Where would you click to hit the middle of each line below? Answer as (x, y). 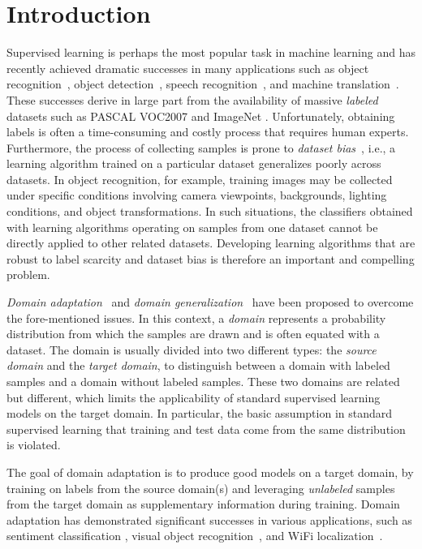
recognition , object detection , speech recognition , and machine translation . (203, 84)
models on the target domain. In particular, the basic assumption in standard (200, 413)
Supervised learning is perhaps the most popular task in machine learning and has (211, 52)
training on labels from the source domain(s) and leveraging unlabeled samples (201, 488)
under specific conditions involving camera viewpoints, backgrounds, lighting (197, 195)
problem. (28, 274)
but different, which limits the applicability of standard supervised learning (194, 397)
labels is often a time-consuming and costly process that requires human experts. (208, 132)
